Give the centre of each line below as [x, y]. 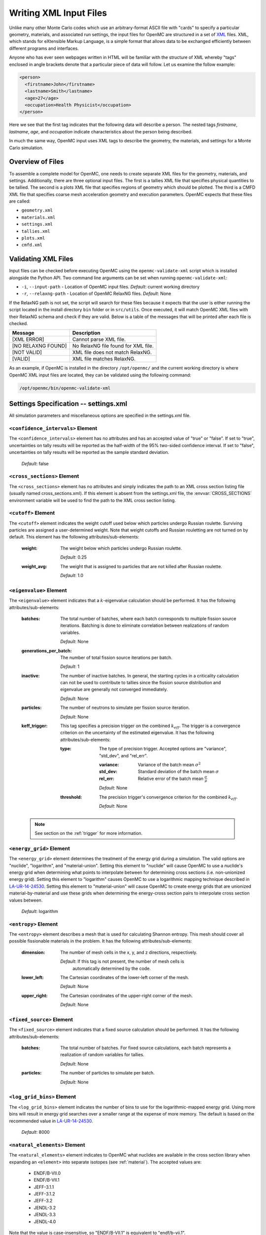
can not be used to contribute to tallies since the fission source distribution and [141, 683]
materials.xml [38, 217]
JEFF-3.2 [43, 1201]
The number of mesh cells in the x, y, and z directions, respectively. [129, 952]
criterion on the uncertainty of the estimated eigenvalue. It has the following [137, 733]
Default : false [35, 463]
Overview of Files [36, 162]
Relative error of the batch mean [171, 779]
